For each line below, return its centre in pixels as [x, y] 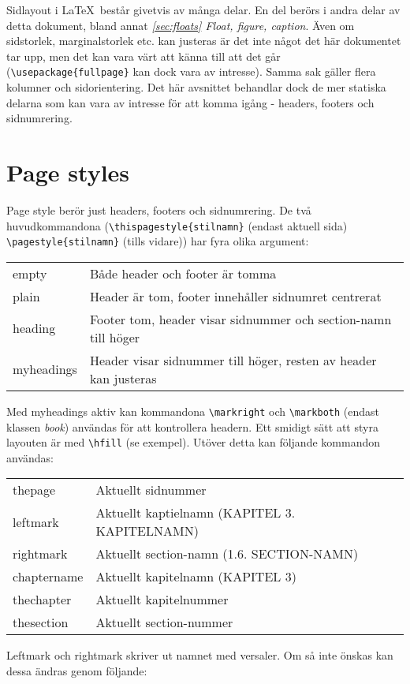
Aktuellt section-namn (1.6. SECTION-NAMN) [227, 554]
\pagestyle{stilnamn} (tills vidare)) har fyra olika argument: [158, 241]
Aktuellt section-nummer [164, 622]
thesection [41, 622]
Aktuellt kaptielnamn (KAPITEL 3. [196, 513]
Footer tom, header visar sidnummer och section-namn [240, 319]
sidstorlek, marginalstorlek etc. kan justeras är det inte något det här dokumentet [204, 41]
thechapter [42, 600]
